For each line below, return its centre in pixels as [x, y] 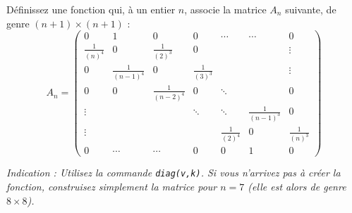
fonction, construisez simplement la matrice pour [112, 187]
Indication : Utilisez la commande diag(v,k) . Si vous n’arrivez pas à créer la [174, 173]
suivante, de [311, 9]
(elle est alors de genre [297, 187]
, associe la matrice [225, 9]
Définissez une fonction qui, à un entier [91, 9]
